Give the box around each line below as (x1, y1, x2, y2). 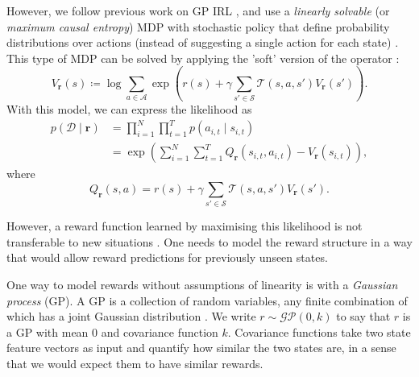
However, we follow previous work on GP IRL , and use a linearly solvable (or (6, 2, 390, 19)
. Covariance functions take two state (227, 323, 411, 340)
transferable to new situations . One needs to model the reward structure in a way (6, 233, 413, 250)
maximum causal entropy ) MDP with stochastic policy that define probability (6, 18, 390, 35)
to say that (336, 308, 391, 325)
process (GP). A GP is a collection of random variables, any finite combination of (6, 292, 408, 309)
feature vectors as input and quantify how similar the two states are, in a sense (6, 339, 396, 356)
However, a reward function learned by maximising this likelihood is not (6, 217, 363, 234)
